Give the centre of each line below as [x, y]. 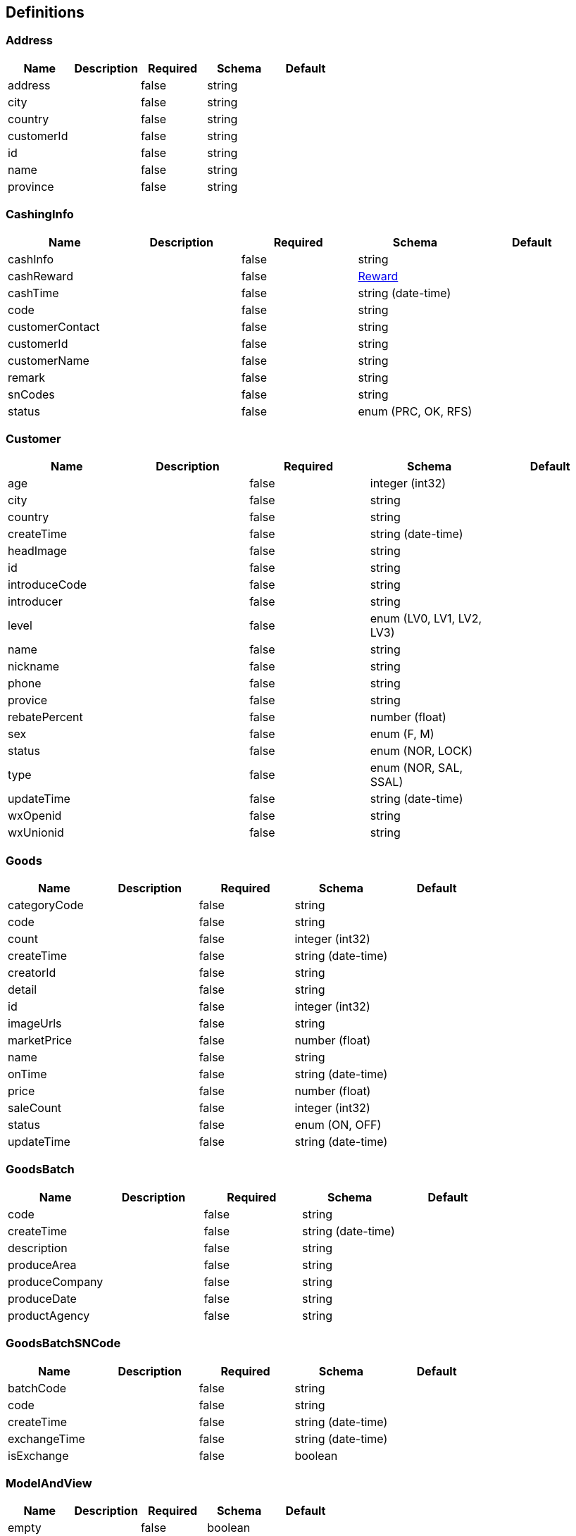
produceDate [42, 1298]
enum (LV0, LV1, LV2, [426, 619]
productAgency [49, 1315]
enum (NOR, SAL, [417, 768]
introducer [35, 602]
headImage [38, 551]
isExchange [38, 1455]
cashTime [33, 293]
